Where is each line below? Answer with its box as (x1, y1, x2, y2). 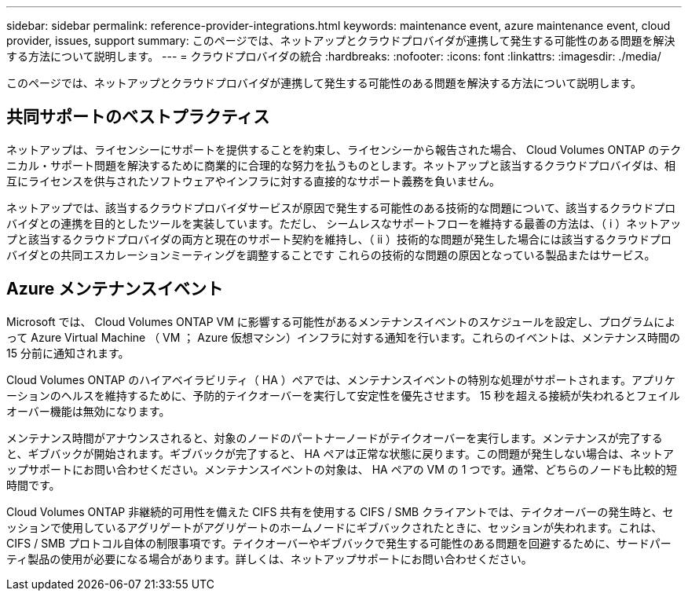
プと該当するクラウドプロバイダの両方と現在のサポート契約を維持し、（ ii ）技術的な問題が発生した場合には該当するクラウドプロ (6, 232, 672, 246)
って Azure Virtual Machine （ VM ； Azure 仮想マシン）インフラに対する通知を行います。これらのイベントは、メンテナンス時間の (6, 330, 680, 344)
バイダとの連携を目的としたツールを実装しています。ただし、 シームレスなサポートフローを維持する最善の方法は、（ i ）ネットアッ (6, 216, 682, 230)
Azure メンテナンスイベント (6, 279, 223, 299)
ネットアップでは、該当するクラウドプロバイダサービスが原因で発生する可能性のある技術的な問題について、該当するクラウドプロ (6, 200, 676, 214)
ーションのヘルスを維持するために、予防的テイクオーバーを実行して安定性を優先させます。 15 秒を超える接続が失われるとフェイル (6, 388, 680, 402)
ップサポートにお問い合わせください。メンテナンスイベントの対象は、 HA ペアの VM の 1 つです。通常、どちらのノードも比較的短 (6, 462, 678, 476)
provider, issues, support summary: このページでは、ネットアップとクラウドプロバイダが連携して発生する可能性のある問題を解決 (6, 34, 675, 47)
